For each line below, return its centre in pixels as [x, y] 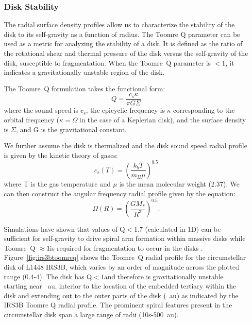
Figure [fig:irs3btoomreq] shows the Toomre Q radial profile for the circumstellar [125, 257]
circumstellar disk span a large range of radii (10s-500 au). [91, 314]
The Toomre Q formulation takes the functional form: [84, 88]
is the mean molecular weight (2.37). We [179, 183]
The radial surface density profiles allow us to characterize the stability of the [119, 25]
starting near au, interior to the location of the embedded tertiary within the [120, 286]
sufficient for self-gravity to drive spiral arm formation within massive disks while [125, 238]
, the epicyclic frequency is [126, 110]
